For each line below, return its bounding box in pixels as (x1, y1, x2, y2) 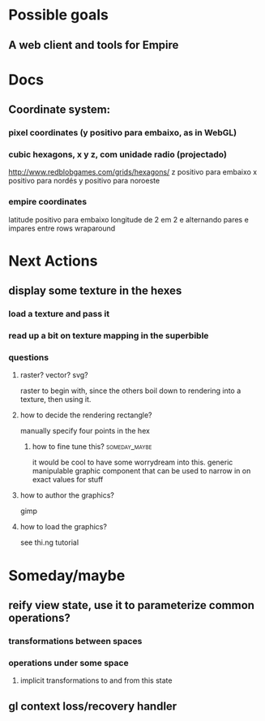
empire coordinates (8, 196, 88, 208)
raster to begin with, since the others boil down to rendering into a (19, 386, 241, 395)
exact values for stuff (32, 475, 104, 485)
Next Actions (8, 252, 98, 270)
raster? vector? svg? (19, 370, 88, 380)
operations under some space (8, 657, 129, 668)
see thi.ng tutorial (19, 538, 79, 547)
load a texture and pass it (8, 309, 110, 320)
